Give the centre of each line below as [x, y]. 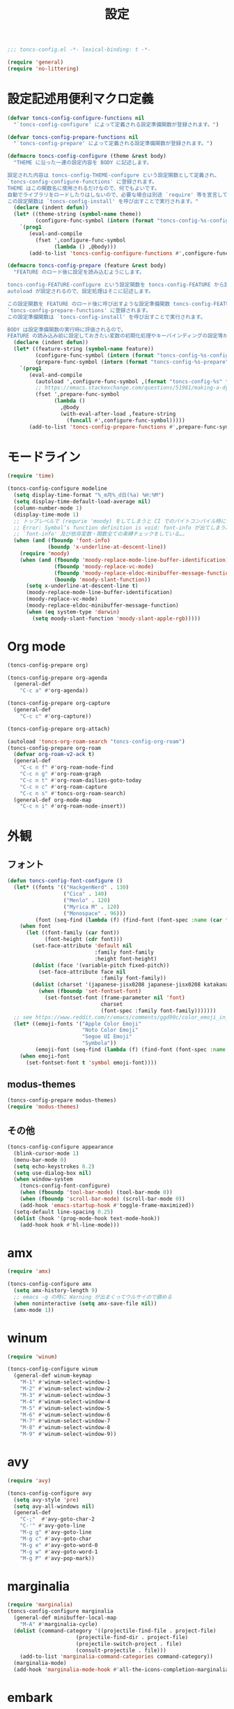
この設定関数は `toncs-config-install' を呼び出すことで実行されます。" [103, 201]
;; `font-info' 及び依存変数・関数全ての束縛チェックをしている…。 [101, 534]
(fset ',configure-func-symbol [81, 240]
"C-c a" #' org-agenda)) [54, 691]
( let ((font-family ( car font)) [72, 933]
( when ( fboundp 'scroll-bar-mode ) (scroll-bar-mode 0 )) [103, 1199]
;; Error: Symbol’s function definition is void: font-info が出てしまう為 [122, 528]
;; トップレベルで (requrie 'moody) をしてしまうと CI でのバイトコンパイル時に [120, 521]
